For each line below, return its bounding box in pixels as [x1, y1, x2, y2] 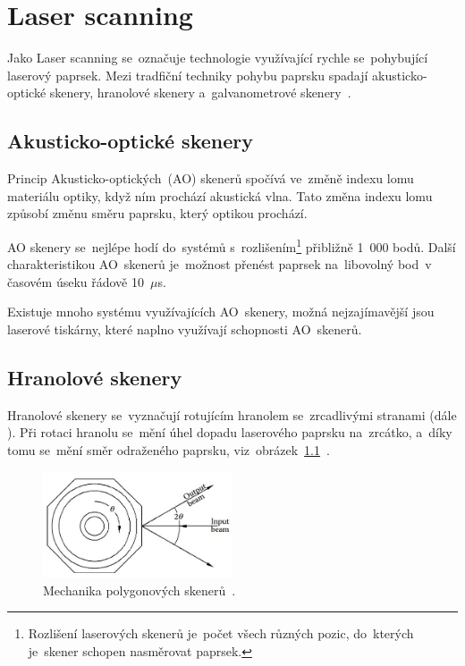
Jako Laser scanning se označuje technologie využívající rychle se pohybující [7, 48, 428, 67]
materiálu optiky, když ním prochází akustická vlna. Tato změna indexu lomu [7, 186, 433, 205]
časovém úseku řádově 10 [7, 272, 144, 291]
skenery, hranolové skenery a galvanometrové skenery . [49, 83, 351, 102]
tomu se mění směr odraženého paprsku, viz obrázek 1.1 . [7, 440, 330, 459]
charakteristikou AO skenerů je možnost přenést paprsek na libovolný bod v [7, 255, 432, 274]
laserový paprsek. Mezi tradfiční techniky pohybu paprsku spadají [7, 65, 368, 84]
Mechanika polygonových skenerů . [43, 580, 236, 599]
